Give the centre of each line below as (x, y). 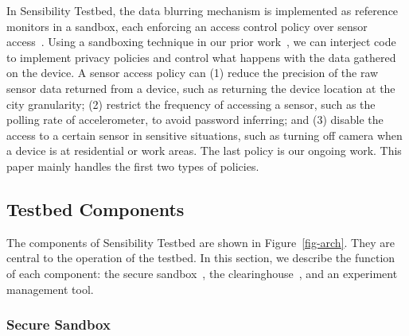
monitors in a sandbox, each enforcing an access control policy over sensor (187, 26)
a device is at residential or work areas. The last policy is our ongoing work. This (204, 151)
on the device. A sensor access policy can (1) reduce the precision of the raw (193, 73)
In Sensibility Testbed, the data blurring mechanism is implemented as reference (203, 10)
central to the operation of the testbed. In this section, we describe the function (201, 258)
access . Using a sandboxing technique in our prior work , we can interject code (201, 42)
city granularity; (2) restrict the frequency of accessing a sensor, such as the (191, 104)
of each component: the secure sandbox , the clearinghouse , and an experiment (202, 273)
